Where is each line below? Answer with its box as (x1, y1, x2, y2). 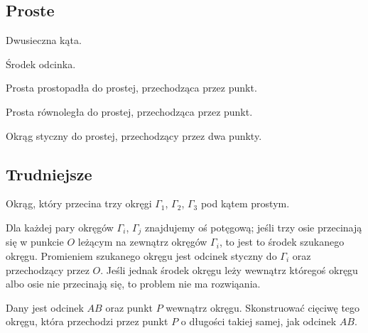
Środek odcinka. (6, 56, 76, 71)
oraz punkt (105, 300, 153, 315)
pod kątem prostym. (200, 196, 290, 211)
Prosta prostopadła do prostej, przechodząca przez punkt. (6, 80, 257, 95)
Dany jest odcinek (6, 300, 84, 315)
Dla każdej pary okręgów (6, 219, 114, 234)
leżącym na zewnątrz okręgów (77, 234, 207, 249)
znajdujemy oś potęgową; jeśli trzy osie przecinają (145, 219, 362, 234)
